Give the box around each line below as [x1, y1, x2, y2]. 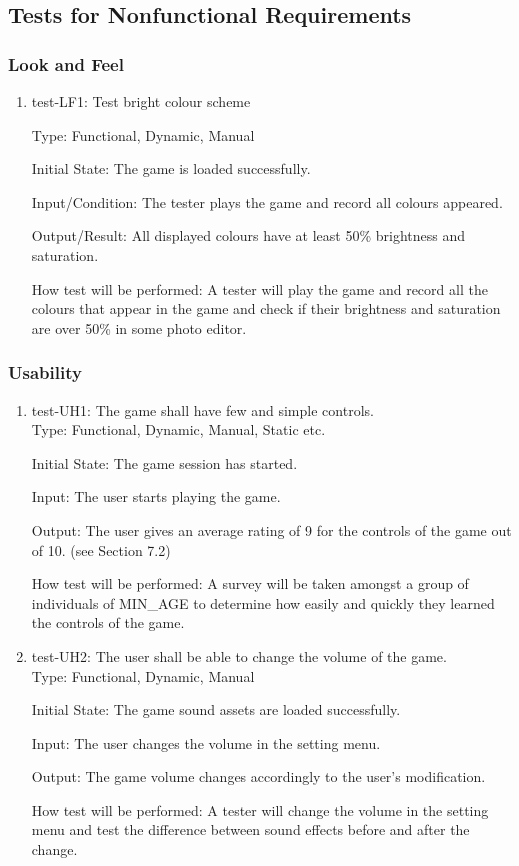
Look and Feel [8, 51, 124, 76]
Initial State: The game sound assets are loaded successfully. [31, 699, 401, 720]
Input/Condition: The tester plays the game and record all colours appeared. [31, 191, 503, 212]
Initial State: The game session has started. [31, 452, 298, 473]
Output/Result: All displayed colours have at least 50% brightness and [31, 225, 465, 246]
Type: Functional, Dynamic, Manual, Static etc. [31, 419, 326, 440]
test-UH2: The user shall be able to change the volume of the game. [31, 645, 447, 666]
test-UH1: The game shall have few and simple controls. [31, 399, 374, 420]
